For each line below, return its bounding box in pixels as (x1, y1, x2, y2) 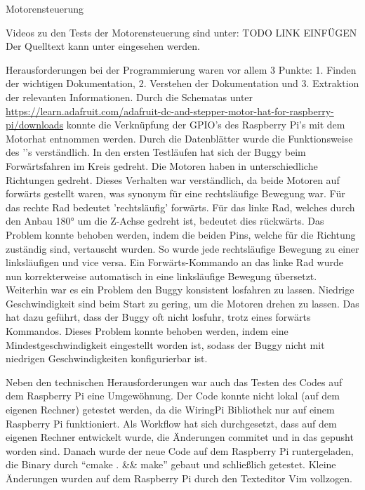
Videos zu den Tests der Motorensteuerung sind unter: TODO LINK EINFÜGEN (6, 25, 357, 39)
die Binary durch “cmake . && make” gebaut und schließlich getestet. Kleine (6, 457, 336, 472)
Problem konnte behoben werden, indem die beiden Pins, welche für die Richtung (6, 227, 356, 241)
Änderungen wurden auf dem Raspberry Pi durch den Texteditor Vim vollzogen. (6, 471, 352, 485)
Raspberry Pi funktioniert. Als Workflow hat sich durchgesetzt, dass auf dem (6, 416, 337, 430)
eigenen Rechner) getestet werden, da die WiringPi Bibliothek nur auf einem (6, 402, 335, 417)
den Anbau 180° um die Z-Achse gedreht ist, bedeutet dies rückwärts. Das (6, 213, 324, 228)
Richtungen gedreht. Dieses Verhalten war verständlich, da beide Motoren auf (6, 172, 340, 187)
